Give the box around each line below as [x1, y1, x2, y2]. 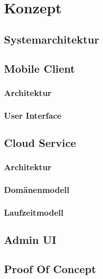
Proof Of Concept [4, 261, 96, 277]
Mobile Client [4, 60, 75, 76]
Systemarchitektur [4, 31, 100, 46]
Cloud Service [4, 135, 76, 150]
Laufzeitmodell [4, 206, 64, 219]
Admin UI [4, 232, 57, 247]
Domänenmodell [4, 184, 70, 196]
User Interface [4, 109, 62, 121]
